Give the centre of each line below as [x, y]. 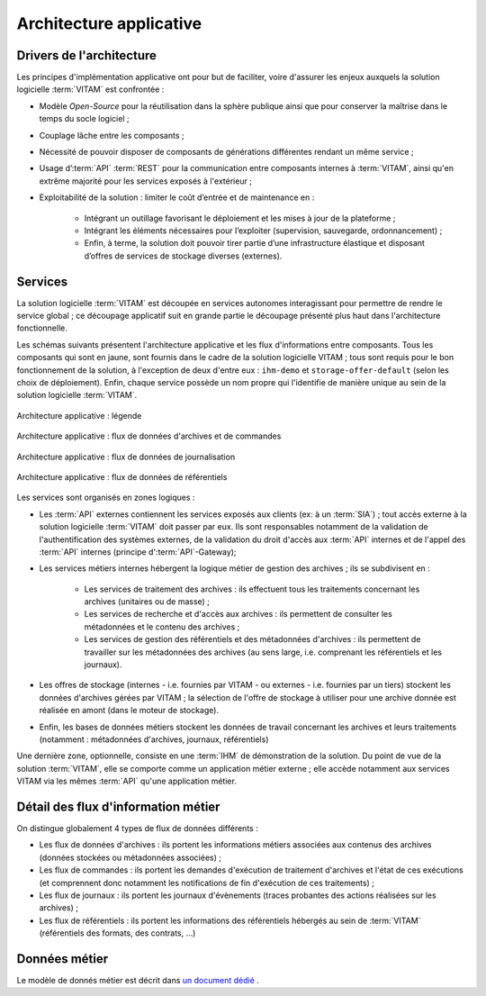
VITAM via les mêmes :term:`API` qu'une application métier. [127, 781]
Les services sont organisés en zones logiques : [106, 498]
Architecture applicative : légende [79, 415]
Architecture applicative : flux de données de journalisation [126, 457]
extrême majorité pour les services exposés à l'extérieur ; [145, 181]
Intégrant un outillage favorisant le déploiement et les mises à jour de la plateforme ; [240, 218]
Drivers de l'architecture [87, 55]
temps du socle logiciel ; [84, 119]
